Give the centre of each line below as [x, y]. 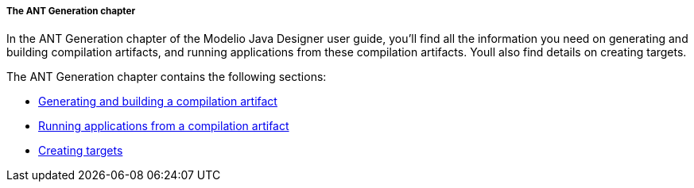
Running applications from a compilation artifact [164, 126]
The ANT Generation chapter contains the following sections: [167, 77]
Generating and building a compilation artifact [158, 102]
